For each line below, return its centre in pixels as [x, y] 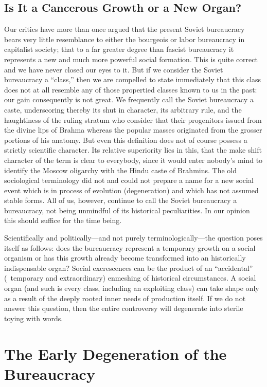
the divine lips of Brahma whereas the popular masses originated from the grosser [133, 130]
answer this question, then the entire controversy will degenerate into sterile [124, 308]
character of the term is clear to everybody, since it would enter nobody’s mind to [133, 160]
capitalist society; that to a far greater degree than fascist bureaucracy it [119, 49]
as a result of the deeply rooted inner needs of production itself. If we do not [125, 298]
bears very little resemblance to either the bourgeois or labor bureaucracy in [124, 39]
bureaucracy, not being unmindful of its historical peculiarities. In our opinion [127, 210]
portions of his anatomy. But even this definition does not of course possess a [126, 140]
